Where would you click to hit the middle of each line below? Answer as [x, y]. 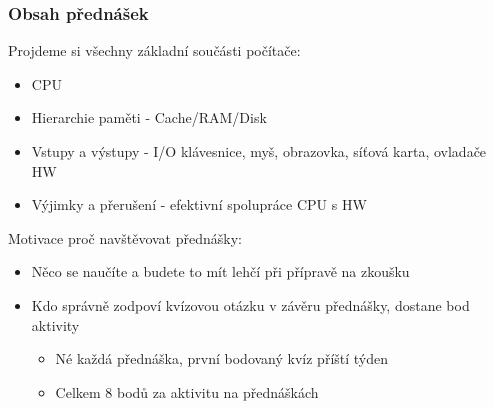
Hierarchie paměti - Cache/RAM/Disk [149, 117]
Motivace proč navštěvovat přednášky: [125, 237]
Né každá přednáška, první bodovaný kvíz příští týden [222, 358]
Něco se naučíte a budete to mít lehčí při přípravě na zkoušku [220, 271]
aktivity [55, 324]
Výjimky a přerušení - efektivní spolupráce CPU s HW [199, 204]
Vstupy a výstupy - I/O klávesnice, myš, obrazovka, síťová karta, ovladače [259, 151]
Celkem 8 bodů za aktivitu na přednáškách [187, 391]
